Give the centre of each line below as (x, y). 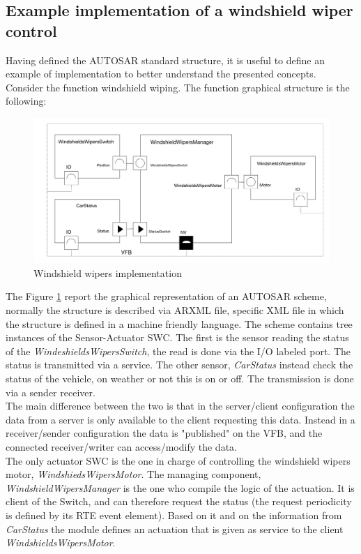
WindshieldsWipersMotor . (61, 542)
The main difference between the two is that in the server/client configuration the (180, 406)
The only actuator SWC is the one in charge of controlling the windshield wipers (178, 460)
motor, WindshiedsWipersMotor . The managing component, (133, 474)
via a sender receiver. (51, 392)
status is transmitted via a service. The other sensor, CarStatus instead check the (179, 365)
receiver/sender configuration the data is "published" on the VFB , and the (164, 433)
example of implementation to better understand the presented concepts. (161, 74)
